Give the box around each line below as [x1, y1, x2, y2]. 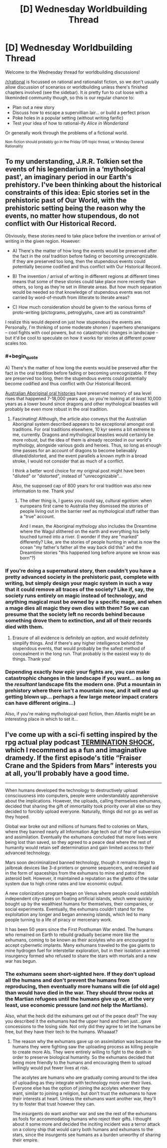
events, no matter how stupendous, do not [5, 212, 139, 220]
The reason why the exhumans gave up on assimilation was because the [12, 1038, 162, 1044]
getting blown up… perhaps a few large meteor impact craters [5, 693, 158, 700]
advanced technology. [5, 850, 51, 856]
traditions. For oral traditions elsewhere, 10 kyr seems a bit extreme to [12, 427, 156, 433]
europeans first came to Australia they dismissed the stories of [19, 503, 149, 509]
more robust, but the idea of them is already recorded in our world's [12, 437, 152, 443]
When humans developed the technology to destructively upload [5, 787, 138, 793]
